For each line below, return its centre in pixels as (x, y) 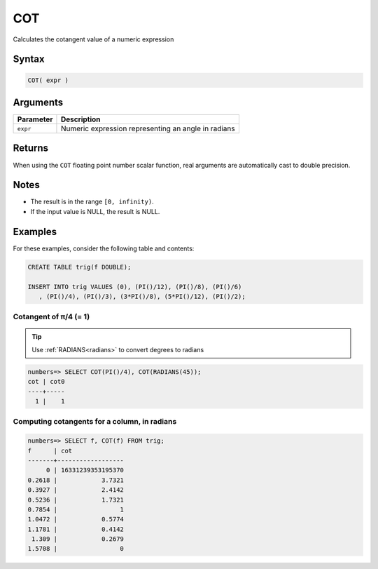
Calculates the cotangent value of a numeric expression (93, 39)
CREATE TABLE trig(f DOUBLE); (79, 267)
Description (80, 119)
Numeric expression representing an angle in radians (148, 128)
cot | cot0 (46, 382)
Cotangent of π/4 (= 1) (51, 317)
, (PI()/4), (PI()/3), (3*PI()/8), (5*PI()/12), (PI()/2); (142, 296)
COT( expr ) (48, 80)
